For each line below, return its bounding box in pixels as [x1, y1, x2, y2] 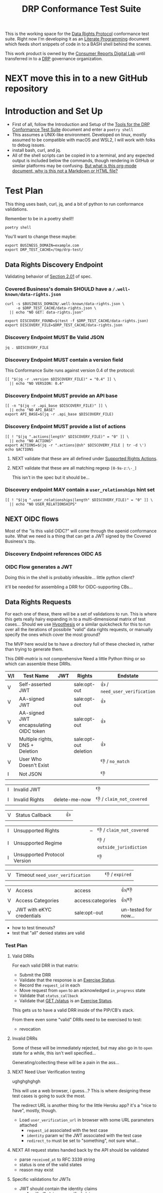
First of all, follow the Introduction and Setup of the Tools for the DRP [12, 122, 150, 127]
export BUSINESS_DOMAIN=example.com [5, 243, 79, 248]
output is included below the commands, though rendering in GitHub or [12, 158, 155, 163]
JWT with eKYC [16, 906, 52, 913]
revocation [19, 1026, 41, 1032]
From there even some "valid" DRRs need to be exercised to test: [12, 1016, 142, 1022]
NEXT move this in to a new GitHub [5, 73, 148, 84]
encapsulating [18, 722, 51, 728]
